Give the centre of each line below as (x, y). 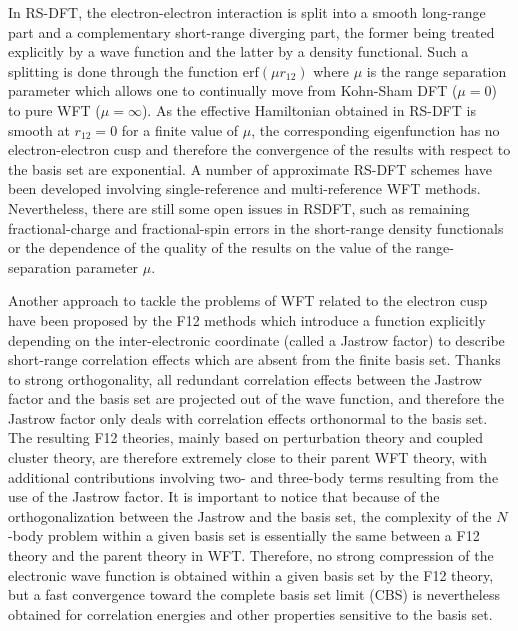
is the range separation (436, 70)
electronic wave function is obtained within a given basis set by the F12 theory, (251, 574)
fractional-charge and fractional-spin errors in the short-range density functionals (256, 227)
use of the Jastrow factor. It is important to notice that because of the (224, 496)
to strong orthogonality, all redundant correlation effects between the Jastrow (245, 378)
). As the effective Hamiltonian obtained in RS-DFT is (308, 109)
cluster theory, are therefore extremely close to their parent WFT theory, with (248, 457)
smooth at (39, 129)
